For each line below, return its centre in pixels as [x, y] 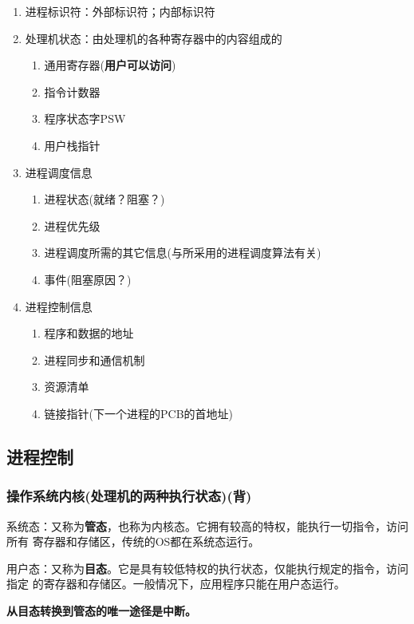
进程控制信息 [59, 306]
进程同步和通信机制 [95, 359]
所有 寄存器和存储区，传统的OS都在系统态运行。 [133, 541]
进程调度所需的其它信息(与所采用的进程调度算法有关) [183, 253]
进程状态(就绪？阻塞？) [104, 199]
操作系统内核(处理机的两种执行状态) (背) [129, 496]
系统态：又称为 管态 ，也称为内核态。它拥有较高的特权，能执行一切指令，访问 [207, 525]
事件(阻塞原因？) [88, 279]
